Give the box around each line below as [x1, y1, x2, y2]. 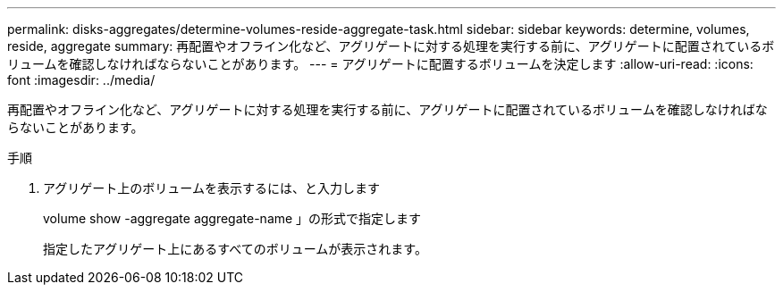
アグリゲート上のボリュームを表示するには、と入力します [43, 180, 380, 196]
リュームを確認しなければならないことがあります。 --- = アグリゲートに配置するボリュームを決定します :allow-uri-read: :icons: [7, 56, 754, 71]
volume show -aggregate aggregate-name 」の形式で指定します [43, 211, 422, 226]
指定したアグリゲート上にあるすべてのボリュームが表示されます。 [43, 241, 427, 256]
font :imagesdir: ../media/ [7, 72, 156, 88]
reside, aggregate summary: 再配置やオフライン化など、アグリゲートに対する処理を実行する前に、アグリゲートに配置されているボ [7, 38, 775, 54]
